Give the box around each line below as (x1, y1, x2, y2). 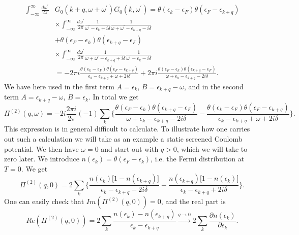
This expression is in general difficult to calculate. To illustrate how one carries (4, 123, 250, 134)
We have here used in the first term (4, 81, 114, 91)
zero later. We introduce (4, 153, 79, 164)
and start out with (101, 143, 159, 154)
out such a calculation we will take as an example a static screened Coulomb (4, 133, 243, 144)
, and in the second (184, 81, 244, 91)
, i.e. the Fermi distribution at (151, 153, 245, 164)
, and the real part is (161, 196, 226, 207)
